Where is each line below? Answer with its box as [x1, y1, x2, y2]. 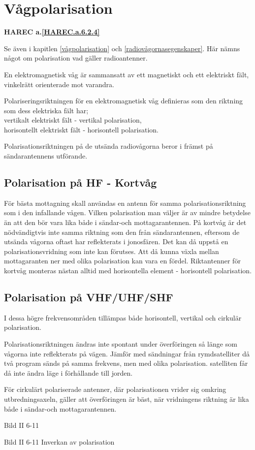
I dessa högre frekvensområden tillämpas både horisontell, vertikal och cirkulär [4, 312, 242, 322]
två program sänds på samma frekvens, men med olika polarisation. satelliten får [4, 358, 248, 368]
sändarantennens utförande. [4, 151, 88, 161]
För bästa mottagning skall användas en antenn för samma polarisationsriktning [4, 197, 246, 208]
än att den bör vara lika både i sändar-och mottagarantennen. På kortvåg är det [4, 217, 247, 227]
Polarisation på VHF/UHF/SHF [4, 289, 173, 304]
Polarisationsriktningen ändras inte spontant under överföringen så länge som [4, 339, 237, 349]
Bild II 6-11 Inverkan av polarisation [4, 436, 115, 447]
